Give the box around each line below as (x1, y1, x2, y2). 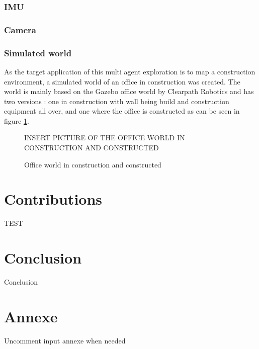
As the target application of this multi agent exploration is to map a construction (4, 66, 255, 76)
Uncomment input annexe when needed (4, 335, 126, 345)
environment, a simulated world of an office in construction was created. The (4, 76, 240, 86)
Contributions (4, 189, 103, 209)
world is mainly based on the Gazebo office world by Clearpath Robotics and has (4, 86, 254, 97)
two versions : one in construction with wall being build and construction (4, 96, 229, 106)
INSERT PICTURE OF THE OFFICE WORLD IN (24, 132, 185, 143)
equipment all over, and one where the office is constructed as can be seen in (4, 106, 240, 116)
